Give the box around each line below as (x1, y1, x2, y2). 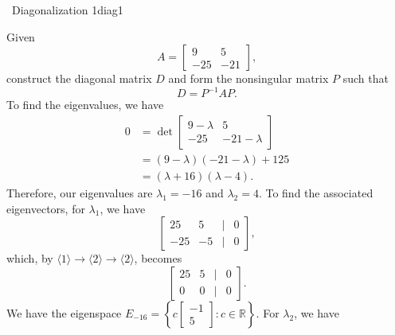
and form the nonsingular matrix (168, 70, 329, 87)
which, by (6, 250, 53, 267)
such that (342, 70, 389, 87)
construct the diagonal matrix (6, 70, 152, 87)
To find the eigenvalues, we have (6, 96, 164, 113)
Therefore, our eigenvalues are (6, 184, 153, 201)
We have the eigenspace (6, 304, 122, 321)
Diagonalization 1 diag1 (11, 2, 123, 18)
